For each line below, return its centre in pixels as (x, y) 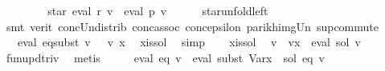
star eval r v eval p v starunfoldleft (158, 10)
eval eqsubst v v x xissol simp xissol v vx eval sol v (189, 42)
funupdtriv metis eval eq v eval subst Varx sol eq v (165, 57)
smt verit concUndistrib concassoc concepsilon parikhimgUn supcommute (192, 26)
